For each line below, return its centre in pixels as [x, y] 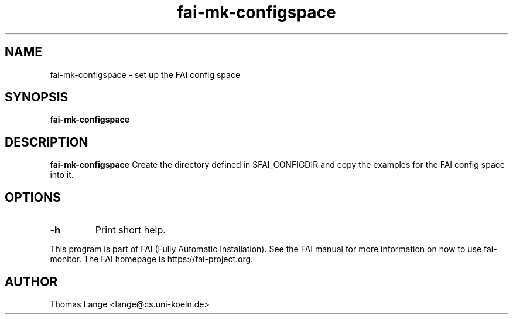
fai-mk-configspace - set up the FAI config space [145, 74]
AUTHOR [31, 281]
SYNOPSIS [37, 97]
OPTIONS [33, 197]
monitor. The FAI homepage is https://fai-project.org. [152, 259]
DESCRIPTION [47, 142]
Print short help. [130, 230]
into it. [62, 175]
